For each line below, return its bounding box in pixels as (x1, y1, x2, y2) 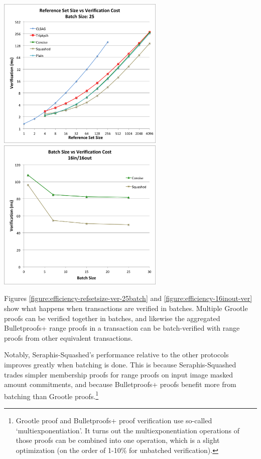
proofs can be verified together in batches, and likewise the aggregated (4, 313, 220, 323)
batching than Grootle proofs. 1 (4, 389, 99, 401)
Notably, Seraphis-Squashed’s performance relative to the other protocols (4, 349, 229, 360)
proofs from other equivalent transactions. (4, 332, 133, 343)
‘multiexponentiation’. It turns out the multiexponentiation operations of (16, 425, 239, 435)
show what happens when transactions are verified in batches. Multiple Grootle (4, 302, 248, 313)
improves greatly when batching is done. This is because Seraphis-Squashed (4, 359, 236, 369)
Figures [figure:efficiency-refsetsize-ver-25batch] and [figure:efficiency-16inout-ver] (4, 293, 252, 303)
